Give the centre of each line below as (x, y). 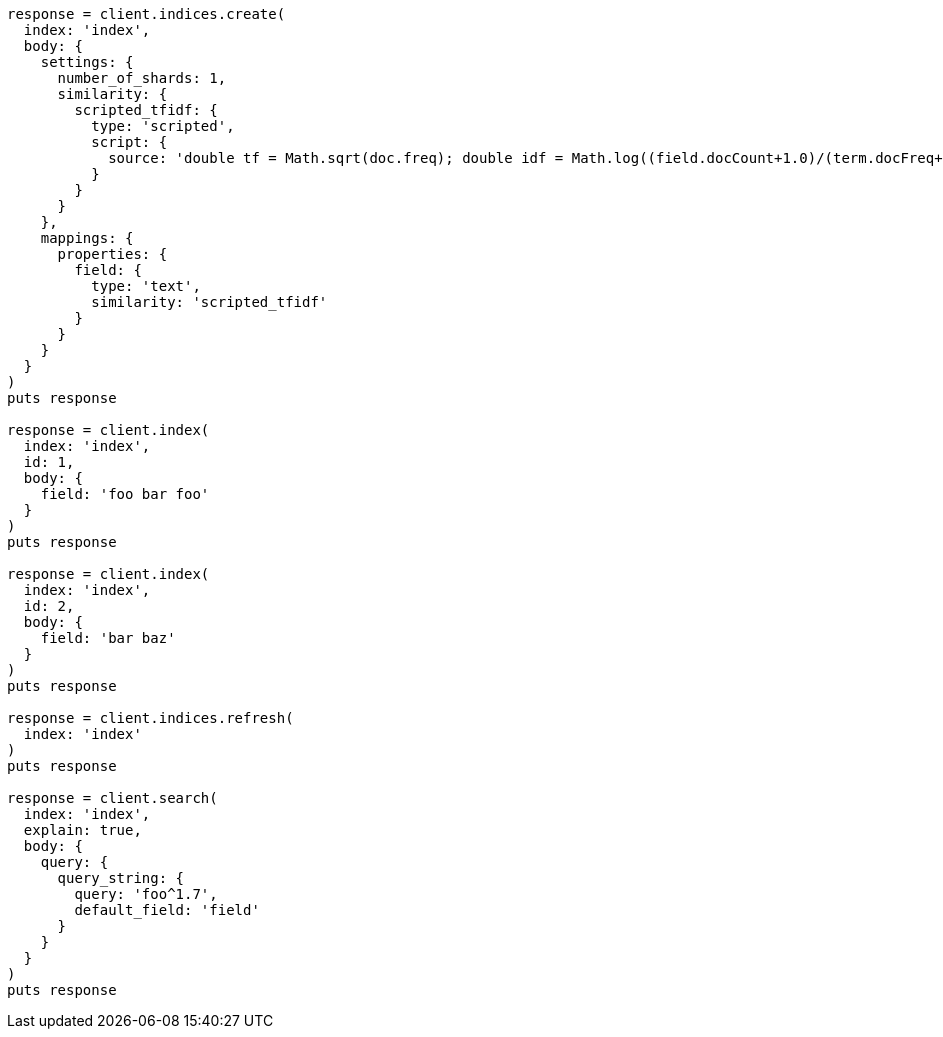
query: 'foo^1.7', (146, 894)
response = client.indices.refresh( (150, 718)
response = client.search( (112, 798)
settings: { (87, 62)
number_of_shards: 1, (142, 78)
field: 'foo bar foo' (125, 494)
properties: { (112, 254)
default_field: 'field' (167, 910)
